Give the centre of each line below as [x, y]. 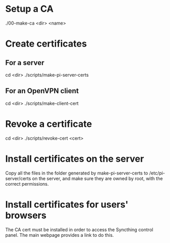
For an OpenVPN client [42, 91]
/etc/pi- [157, 173]
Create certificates [46, 44]
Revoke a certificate [49, 124]
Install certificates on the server [75, 159]
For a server [25, 63]
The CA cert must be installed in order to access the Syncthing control [79, 229]
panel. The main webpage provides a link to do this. [59, 235]
